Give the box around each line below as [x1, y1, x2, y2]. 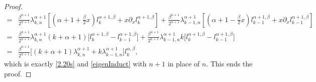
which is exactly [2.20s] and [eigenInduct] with [4, 58, 147, 69]
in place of [168, 58, 200, 69]
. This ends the [206, 58, 253, 69]
